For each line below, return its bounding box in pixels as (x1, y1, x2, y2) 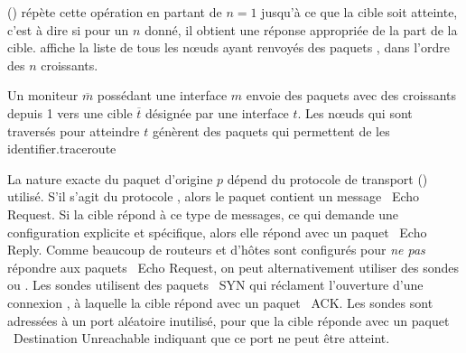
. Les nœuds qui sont (297, 103, 413, 122)
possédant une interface (97, 86, 228, 105)
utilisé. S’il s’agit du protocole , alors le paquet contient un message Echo (7, 187, 420, 206)
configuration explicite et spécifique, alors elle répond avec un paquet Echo (7, 222, 427, 241)
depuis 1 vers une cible (7, 103, 133, 122)
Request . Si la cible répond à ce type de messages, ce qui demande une (7, 204, 398, 223)
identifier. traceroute (7, 139, 116, 158)
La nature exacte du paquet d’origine (7, 169, 213, 188)
